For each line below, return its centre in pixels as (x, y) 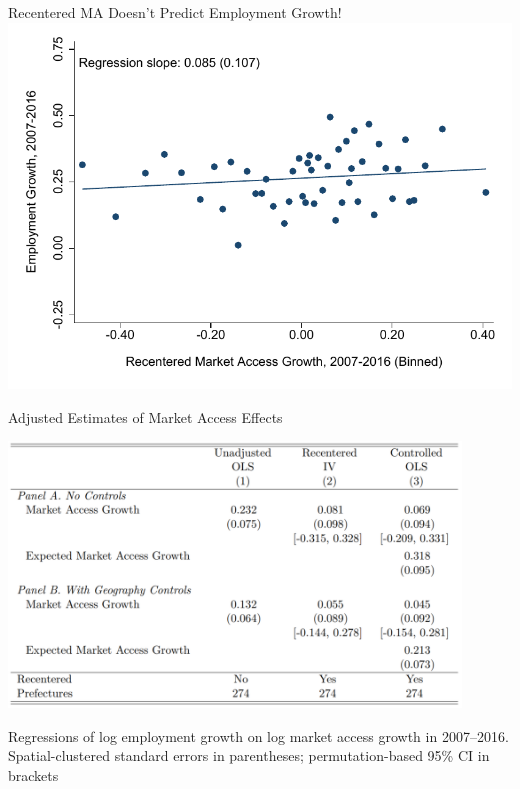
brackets (33, 774)
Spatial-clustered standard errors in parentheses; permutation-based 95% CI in (249, 755)
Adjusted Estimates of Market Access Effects (145, 416)
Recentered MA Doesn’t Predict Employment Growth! (175, 12)
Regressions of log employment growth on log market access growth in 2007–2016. (258, 735)
